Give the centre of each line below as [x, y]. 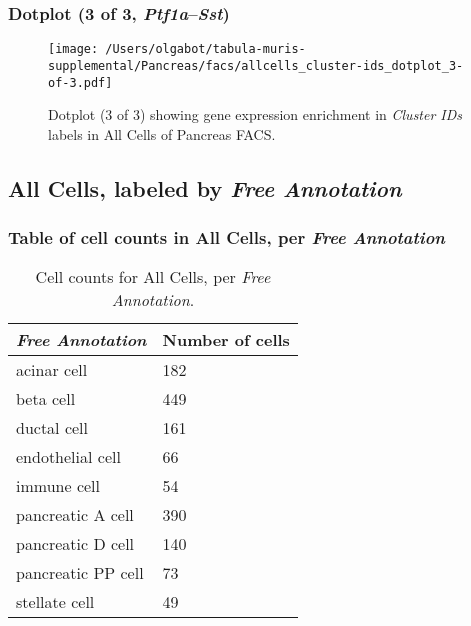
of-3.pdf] [80, 82]
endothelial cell [68, 457]
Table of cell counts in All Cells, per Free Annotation [226, 237]
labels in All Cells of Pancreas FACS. [162, 133]
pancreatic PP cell [80, 573]
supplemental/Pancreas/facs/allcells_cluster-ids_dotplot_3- [256, 65]
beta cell [46, 399]
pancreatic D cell [75, 544]
